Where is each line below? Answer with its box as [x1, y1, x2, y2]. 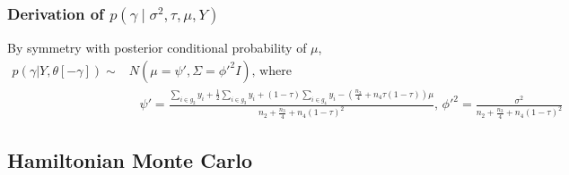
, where [251, 64, 292, 78]
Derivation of [7, 2, 104, 24]
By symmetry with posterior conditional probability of [7, 38, 307, 57]
